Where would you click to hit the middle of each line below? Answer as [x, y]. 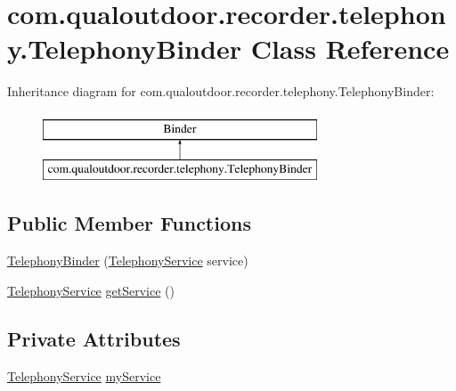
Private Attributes [94, 338]
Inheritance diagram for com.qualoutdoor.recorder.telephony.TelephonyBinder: [221, 91]
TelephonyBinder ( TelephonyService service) [128, 261]
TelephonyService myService [84, 375]
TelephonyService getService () [91, 290]
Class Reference [350, 49]
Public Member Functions [129, 223]
